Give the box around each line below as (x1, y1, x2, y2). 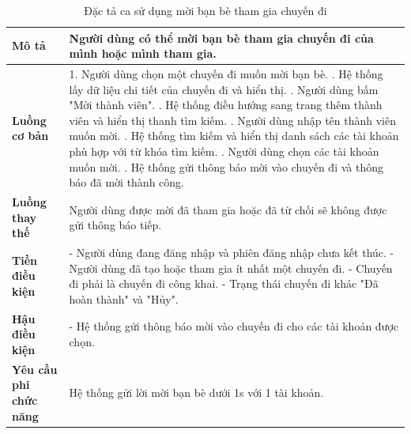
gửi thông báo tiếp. (69, 217, 162, 233)
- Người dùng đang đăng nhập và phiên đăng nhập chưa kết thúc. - (69, 244, 394, 261)
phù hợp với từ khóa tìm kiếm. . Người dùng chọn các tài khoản (69, 143, 379, 159)
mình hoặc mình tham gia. (69, 45, 217, 62)
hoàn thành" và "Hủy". (69, 290, 179, 307)
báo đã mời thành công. (69, 174, 184, 191)
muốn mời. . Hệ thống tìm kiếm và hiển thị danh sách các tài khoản (69, 127, 399, 144)
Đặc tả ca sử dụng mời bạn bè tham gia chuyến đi (84, 2, 327, 18)
